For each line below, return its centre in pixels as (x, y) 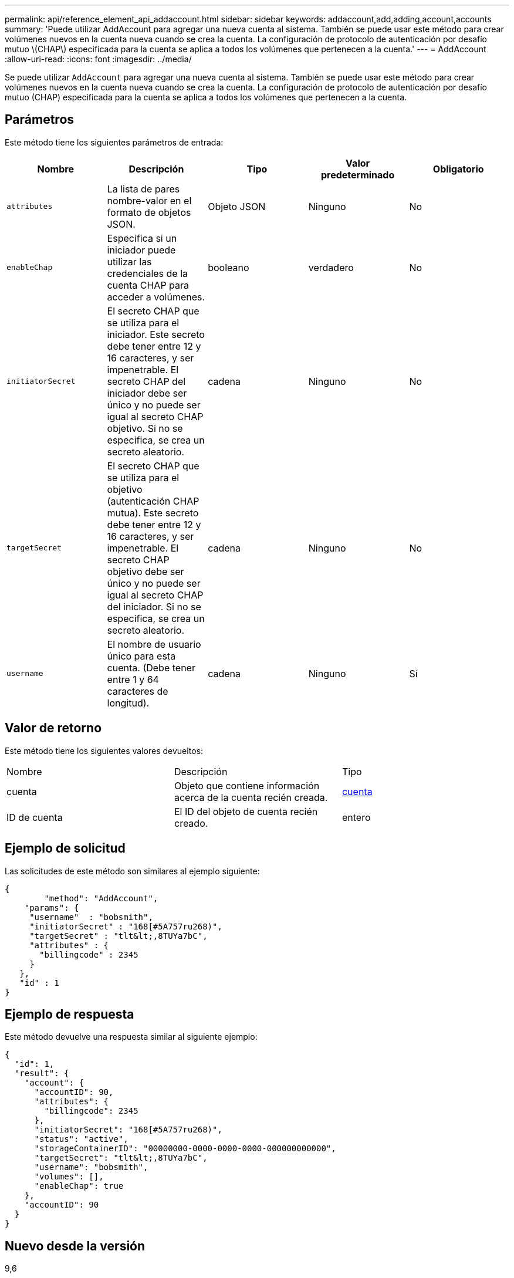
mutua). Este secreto (153, 513)
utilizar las (129, 261)
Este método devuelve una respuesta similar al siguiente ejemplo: (131, 1037)
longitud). (128, 703)
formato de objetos (149, 212)
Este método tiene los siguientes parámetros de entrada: (114, 142)
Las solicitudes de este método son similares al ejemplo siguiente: (132, 871)
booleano (229, 267)
